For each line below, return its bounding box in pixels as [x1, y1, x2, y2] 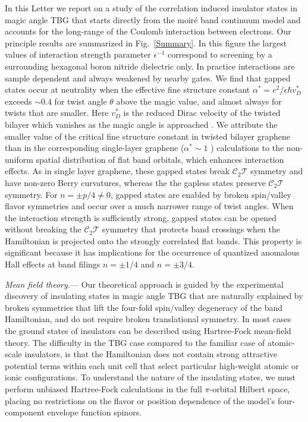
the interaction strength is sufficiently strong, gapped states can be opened [5, 211, 277, 223]
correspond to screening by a [168, 48, 272, 61]
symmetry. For [5, 188, 58, 200]
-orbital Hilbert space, [209, 383, 290, 395]
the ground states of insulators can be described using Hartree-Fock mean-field [5, 325, 291, 337]
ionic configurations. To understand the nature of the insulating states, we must [5, 371, 296, 383]
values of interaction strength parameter [5, 48, 151, 61]
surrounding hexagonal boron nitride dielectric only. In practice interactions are [5, 59, 295, 72]
